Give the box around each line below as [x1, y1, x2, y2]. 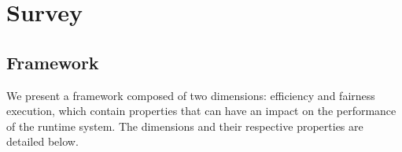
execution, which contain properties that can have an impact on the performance [6, 102, 396, 119]
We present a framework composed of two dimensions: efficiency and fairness [6, 87, 375, 103]
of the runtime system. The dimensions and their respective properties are [6, 117, 363, 134]
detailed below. [6, 133, 79, 150]
